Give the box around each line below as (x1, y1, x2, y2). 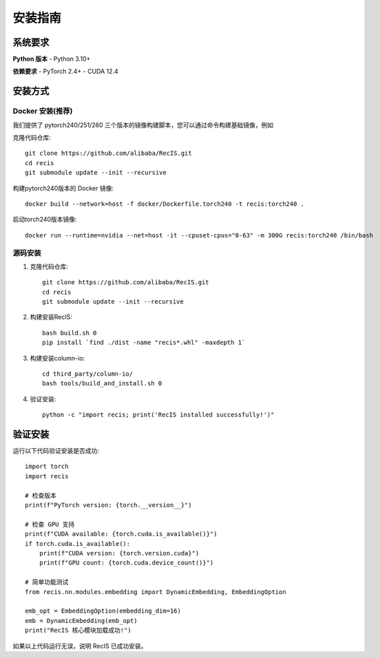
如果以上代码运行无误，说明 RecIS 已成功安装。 (12, 641, 147, 650)
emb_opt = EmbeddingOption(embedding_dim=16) (25, 607, 182, 615)
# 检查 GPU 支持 (25, 520, 75, 528)
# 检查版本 (25, 491, 56, 499)
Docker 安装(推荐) (12, 107, 73, 116)
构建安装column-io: (30, 354, 85, 362)
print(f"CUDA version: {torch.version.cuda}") (39, 549, 200, 557)
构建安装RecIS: (30, 313, 72, 321)
